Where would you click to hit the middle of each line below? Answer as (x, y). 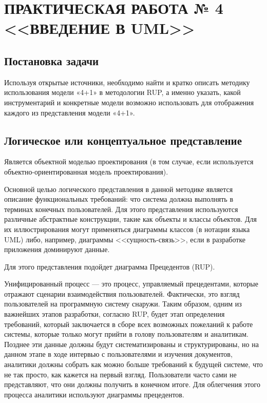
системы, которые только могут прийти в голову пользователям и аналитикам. (126, 334)
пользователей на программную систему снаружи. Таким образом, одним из (123, 304)
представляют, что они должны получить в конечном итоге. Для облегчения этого (132, 384)
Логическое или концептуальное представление (123, 140)
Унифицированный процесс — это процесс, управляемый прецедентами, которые (131, 284)
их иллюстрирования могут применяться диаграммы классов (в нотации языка (127, 229)
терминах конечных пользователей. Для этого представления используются (121, 209)
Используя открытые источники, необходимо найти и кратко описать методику (127, 82)
